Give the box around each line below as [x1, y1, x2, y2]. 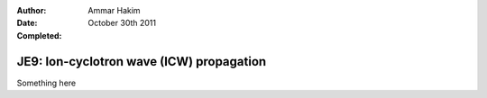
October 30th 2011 [87, 18, 157, 29]
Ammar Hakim [87, 5, 141, 15]
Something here [16, 77, 77, 88]
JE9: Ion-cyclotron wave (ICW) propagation [16, 54, 267, 69]
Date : [16, 18, 38, 29]
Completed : [16, 30, 62, 40]
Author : [16, 5, 47, 15]
